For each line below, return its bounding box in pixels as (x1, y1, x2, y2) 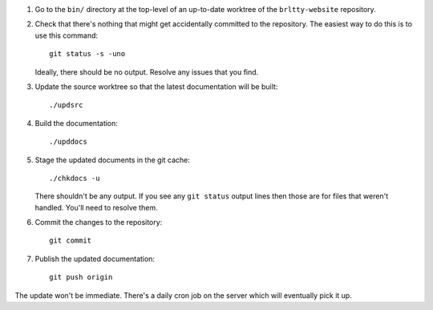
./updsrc (49, 100, 83, 110)
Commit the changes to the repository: (34, 218, 163, 227)
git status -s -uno (49, 49, 126, 59)
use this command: (34, 31, 99, 40)
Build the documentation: (34, 118, 118, 128)
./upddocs (49, 137, 87, 146)
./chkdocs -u (49, 173, 100, 182)
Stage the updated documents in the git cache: (34, 155, 190, 165)
